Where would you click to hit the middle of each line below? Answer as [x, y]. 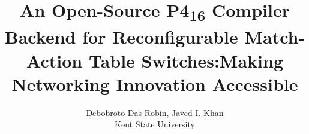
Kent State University [155, 124]
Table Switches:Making [186, 60]
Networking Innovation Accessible [155, 83]
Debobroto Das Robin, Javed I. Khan [155, 112]
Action [54, 60]
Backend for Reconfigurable [121, 37]
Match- [275, 37]
